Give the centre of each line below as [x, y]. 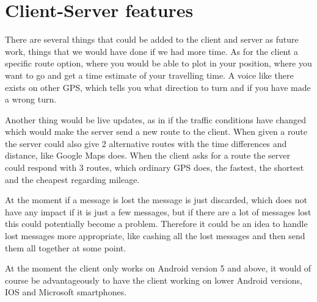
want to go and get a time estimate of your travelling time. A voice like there [149, 75]
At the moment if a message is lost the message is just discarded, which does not [156, 200]
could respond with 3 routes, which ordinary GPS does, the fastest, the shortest [155, 167]
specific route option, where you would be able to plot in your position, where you [158, 63]
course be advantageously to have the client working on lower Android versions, [154, 280]
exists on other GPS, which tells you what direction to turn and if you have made [158, 87]
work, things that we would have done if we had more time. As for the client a [152, 51]
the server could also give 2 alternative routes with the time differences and [146, 143]
